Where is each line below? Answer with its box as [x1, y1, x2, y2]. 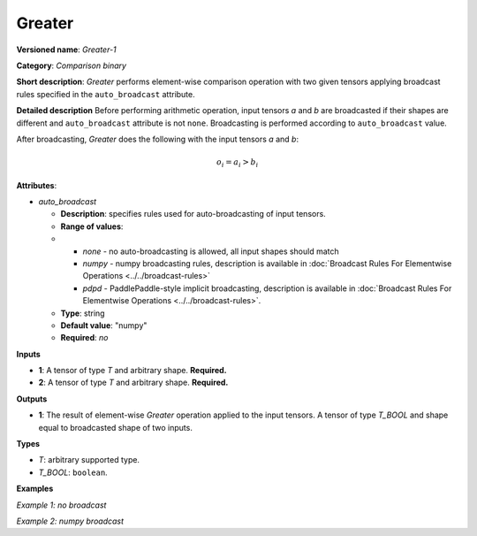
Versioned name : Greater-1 [16, 44, 117, 55]
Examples [16, 483, 54, 494]
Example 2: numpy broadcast [16, 516, 124, 526]
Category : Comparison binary [16, 60, 127, 71]
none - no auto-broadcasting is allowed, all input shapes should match [82, 246, 339, 257]
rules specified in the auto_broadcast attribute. [16, 88, 196, 99]
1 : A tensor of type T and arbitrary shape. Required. [38, 365, 227, 376]
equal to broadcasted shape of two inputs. [38, 422, 193, 433]
